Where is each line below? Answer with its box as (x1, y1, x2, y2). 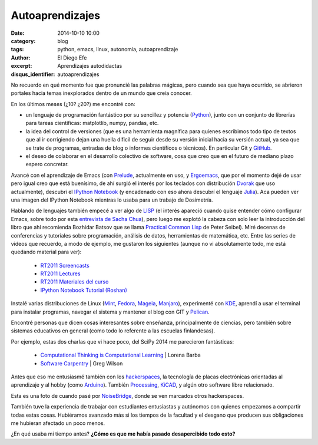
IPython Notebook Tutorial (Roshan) (40, 286, 128, 294)
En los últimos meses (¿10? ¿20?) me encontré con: (11, 100, 135, 107)
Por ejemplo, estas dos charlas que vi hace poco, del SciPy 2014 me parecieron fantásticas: (11, 338, 234, 345)
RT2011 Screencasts (40, 262, 90, 269)
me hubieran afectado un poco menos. (11, 419, 105, 427)
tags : (11, 46, 24, 53)
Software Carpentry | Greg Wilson (40, 360, 123, 367)
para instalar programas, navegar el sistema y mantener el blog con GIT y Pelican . (11, 308, 210, 315)
